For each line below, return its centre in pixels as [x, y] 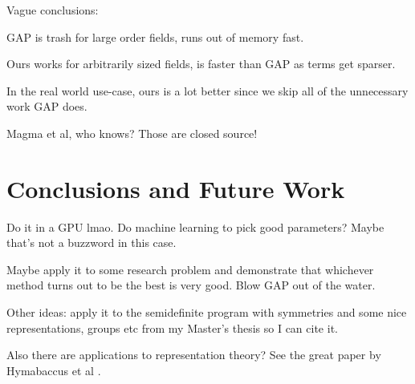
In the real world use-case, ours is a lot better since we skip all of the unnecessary [207, 90]
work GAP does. [47, 106]
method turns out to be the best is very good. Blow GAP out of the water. [191, 285]
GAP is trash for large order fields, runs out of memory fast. [155, 36]
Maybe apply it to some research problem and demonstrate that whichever [190, 269]
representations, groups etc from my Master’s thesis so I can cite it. [172, 327]
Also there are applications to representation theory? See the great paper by [194, 355]
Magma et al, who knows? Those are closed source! [132, 133]
